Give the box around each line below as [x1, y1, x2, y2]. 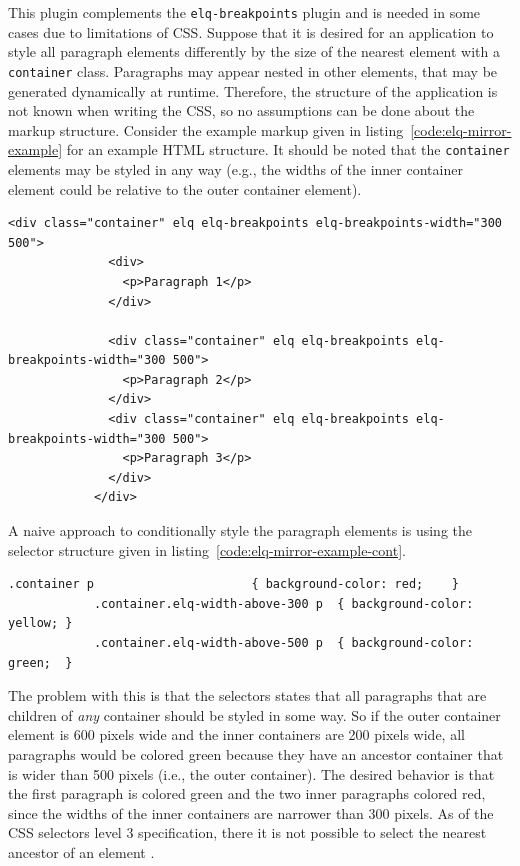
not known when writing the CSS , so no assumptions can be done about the [8, 100, 475, 121]
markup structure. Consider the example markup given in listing [8, 119, 404, 140]
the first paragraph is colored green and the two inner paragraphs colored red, [8, 783, 486, 804]
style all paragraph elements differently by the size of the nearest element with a [8, 41, 500, 62]
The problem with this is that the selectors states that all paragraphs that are [8, 685, 487, 706]
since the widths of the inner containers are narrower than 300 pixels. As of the [8, 802, 494, 823]
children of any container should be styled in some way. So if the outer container [8, 704, 501, 725]
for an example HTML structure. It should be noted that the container [66, 139, 510, 160]
